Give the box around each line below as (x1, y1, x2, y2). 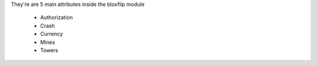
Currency (40, 30, 63, 37)
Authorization (40, 14, 73, 21)
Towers (40, 47, 59, 54)
